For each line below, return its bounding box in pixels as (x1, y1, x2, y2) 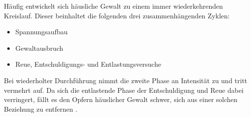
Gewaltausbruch (15, 43, 64, 53)
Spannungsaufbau (15, 27, 68, 37)
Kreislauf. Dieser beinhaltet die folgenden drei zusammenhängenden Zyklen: (4, 10, 230, 20)
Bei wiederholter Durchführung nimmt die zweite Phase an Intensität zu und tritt (4, 75, 248, 85)
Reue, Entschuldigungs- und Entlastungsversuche (15, 59, 161, 69)
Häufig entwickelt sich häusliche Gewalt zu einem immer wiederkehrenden (4, 1, 223, 11)
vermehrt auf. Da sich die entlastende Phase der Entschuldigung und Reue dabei (4, 85, 244, 95)
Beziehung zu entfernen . (4, 103, 78, 114)
